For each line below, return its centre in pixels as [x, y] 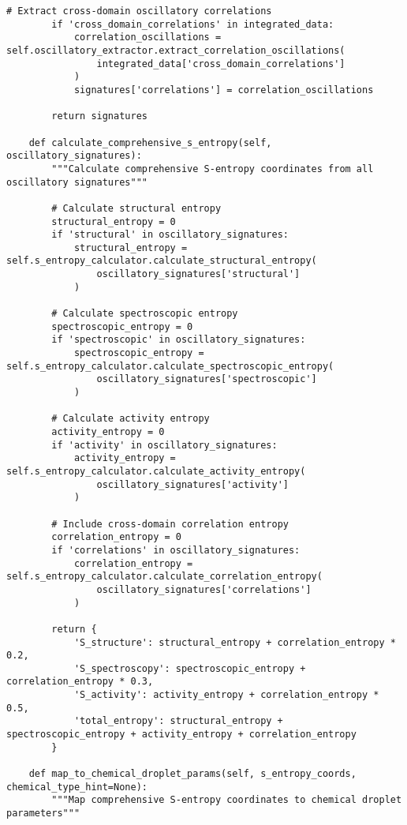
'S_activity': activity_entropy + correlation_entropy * [226, 695]
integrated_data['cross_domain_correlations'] [221, 64]
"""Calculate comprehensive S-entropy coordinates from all [213, 169]
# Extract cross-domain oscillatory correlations [139, 11]
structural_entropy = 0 [114, 221]
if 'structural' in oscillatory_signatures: [170, 235]
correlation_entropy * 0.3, [80, 682]
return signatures [99, 116]
